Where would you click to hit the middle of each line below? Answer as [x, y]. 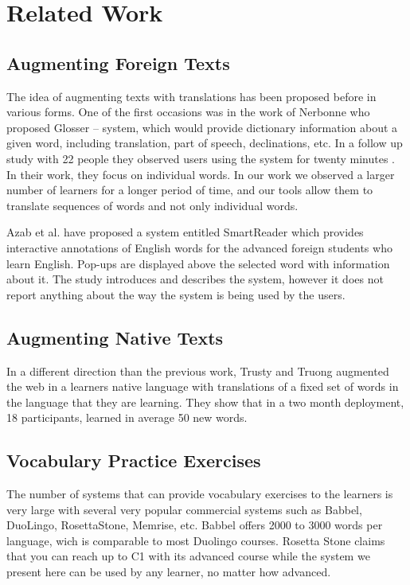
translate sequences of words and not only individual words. [152, 205]
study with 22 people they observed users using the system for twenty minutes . [201, 158]
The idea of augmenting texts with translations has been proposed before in [191, 96]
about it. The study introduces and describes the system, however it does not [195, 279]
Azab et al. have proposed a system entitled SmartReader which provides [185, 232]
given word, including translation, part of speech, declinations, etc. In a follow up [205, 143]
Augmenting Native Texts [115, 337]
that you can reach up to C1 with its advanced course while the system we [188, 556]
